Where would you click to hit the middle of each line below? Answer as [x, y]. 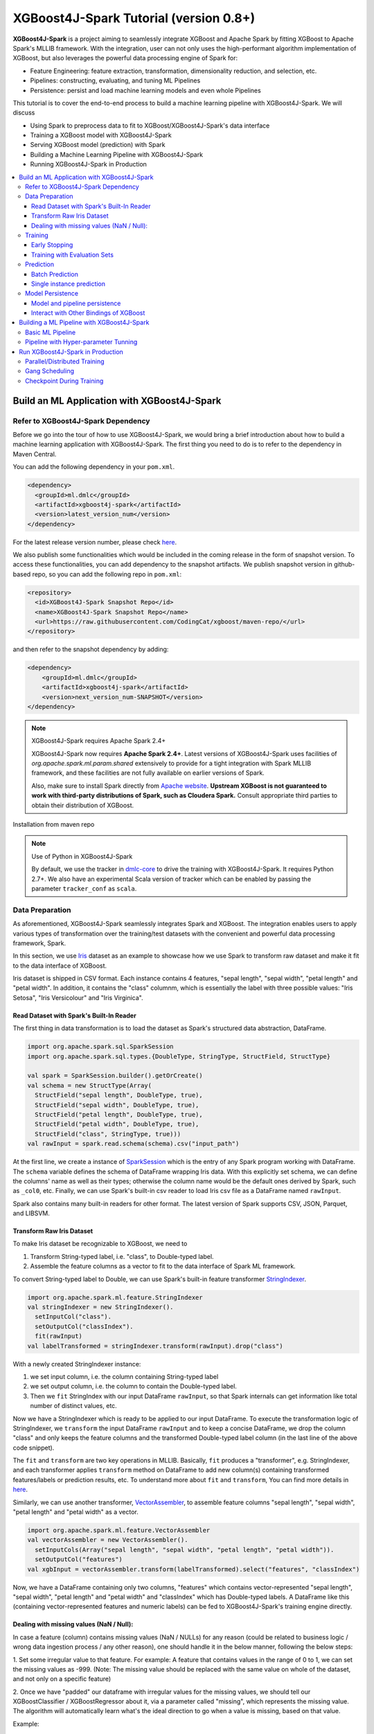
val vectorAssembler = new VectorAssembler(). [108, 1540]
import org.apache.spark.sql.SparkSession [100, 1047]
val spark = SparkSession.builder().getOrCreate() [115, 1076]
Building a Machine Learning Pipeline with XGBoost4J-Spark [117, 154]
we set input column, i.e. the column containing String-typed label [124, 1376]
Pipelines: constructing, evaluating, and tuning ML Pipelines [115, 80]
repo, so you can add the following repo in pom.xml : [107, 574]
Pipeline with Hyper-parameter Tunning [81, 342]
